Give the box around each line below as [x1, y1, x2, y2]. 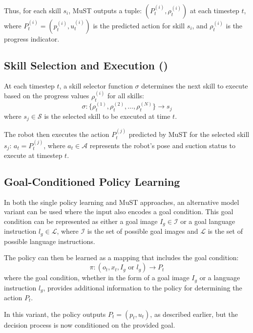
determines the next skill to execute [141, 80, 248, 90]
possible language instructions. [4, 236, 95, 246]
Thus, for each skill [4, 5, 61, 15]
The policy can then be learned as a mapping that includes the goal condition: [4, 252, 239, 263]
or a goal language [180, 216, 235, 226]
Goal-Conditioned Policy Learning [4, 174, 180, 189]
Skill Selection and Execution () [4, 57, 168, 72]
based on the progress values [4, 90, 89, 101]
